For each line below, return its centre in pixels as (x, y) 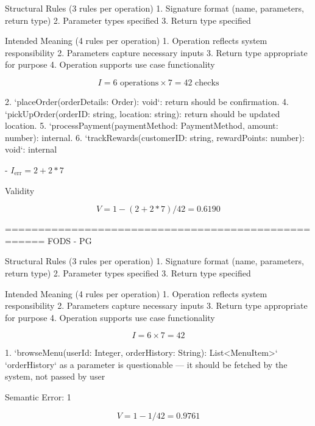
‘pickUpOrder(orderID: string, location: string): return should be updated (143, 113)
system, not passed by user (55, 376)
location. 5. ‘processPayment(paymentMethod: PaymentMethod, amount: (142, 125)
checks (207, 83)
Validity (20, 190)
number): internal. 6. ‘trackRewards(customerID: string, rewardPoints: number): (155, 137)
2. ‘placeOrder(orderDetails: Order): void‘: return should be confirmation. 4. (147, 101)
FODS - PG (70, 240)
